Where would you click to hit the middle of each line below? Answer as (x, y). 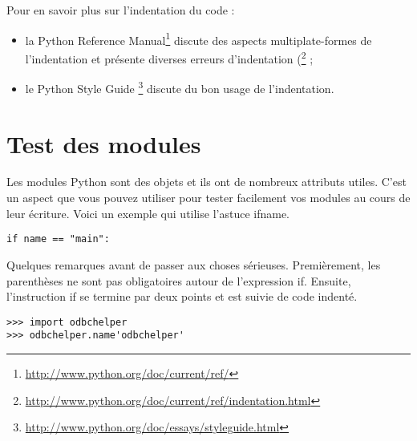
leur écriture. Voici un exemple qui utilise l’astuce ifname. (148, 213)
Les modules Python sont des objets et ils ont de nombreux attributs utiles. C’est (206, 182)
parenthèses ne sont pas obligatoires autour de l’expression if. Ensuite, (179, 280)
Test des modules (104, 143)
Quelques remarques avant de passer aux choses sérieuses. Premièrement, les (194, 264)
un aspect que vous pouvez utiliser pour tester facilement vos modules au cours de (208, 198)
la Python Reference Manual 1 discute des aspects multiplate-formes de (198, 38)
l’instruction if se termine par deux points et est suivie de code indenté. (182, 296)
